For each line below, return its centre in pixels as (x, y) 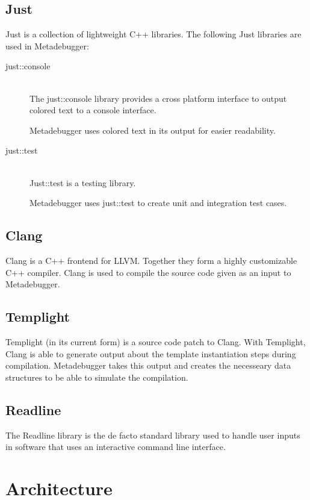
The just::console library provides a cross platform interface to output (158, 98)
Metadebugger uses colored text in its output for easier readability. (153, 130)
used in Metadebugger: (47, 45)
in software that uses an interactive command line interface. (116, 447)
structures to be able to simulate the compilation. (97, 377)
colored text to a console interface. (93, 110)
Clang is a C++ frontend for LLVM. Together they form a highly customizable (151, 260)
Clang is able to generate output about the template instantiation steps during (151, 353)
